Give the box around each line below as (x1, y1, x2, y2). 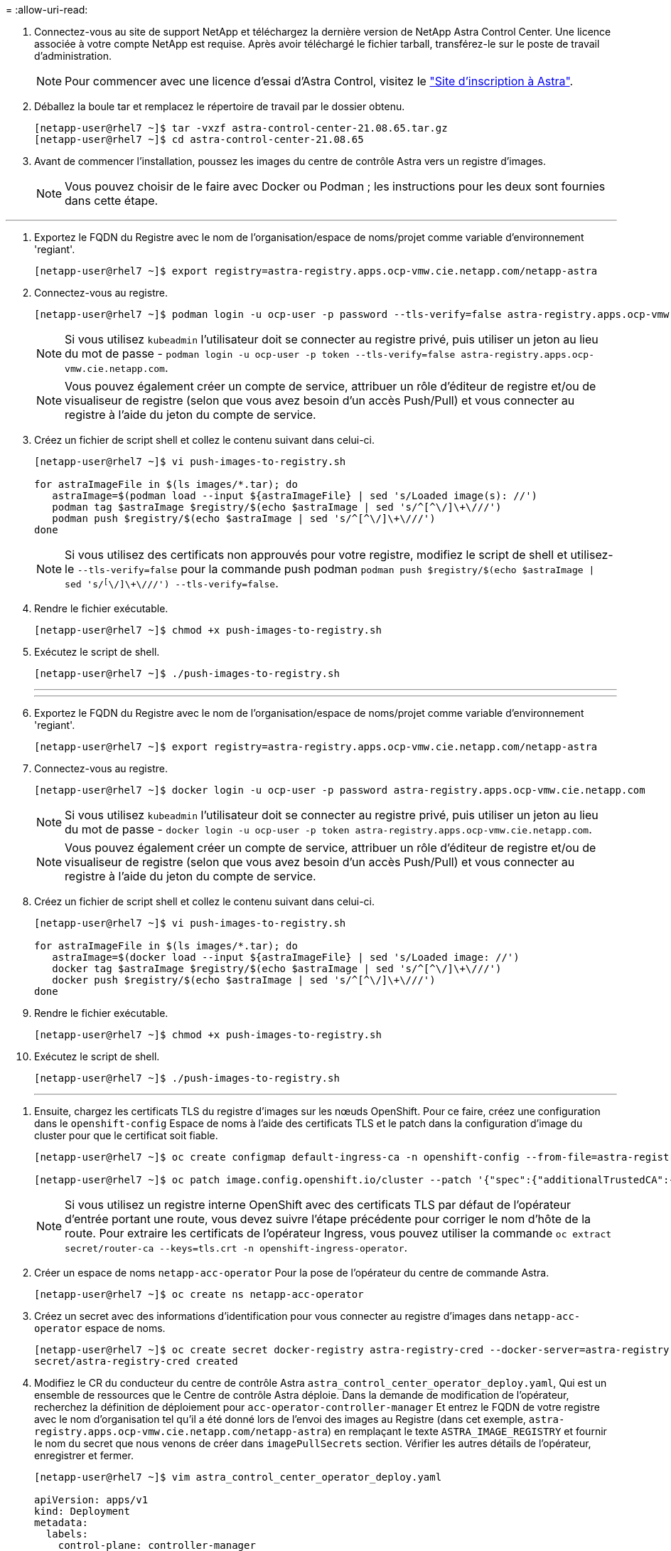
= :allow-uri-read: (6, 4, 88, 16)
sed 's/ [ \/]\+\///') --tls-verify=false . (65, 576, 279, 590)
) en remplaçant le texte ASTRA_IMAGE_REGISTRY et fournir (328, 1425, 607, 1437)
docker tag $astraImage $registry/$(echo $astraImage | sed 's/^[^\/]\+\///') (52, 963, 502, 974)
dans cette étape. (65, 193, 159, 208)
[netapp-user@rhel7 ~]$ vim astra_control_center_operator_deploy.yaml (34, 1471, 442, 1483)
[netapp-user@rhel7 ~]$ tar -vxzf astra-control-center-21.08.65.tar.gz (34, 122, 448, 134)
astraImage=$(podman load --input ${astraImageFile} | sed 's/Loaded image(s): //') (52, 490, 538, 501)
